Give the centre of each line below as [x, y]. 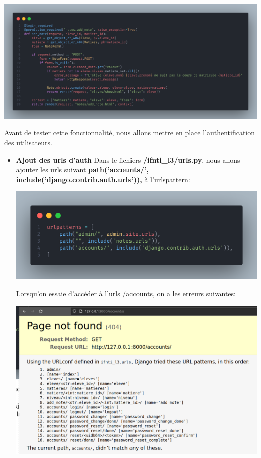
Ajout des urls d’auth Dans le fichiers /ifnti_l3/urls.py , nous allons [128, 159]
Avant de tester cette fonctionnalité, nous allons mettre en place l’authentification [130, 133]
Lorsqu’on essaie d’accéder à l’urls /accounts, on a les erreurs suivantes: [126, 293]
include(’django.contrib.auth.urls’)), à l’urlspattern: [103, 179]
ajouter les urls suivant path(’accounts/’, [82, 169]
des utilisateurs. [28, 143]
